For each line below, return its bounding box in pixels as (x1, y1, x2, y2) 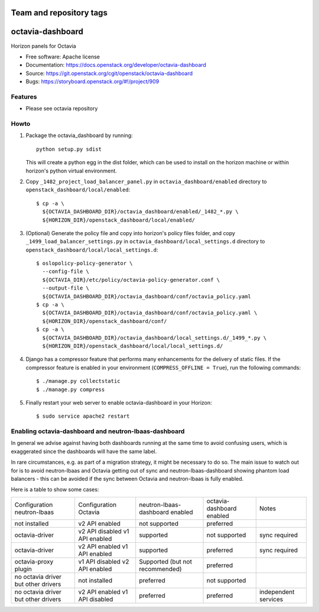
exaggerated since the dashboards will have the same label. (11, 448, 157, 455)
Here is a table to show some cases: (11, 486, 99, 493)
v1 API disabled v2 (78, 557, 129, 565)
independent (259, 588, 295, 596)
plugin (14, 565, 32, 573)
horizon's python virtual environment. (25, 167, 118, 174)
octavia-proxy (14, 557, 54, 565)
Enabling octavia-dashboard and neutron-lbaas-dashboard (11, 427, 185, 435)
